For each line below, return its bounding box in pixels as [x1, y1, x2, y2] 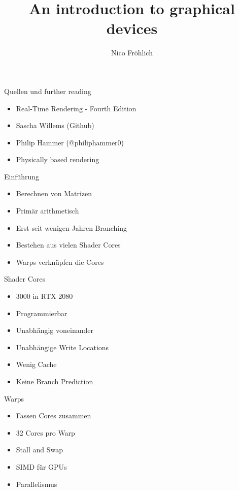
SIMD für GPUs [16, 461, 67, 472]
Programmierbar [16, 308, 67, 318]
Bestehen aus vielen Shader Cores [16, 239, 121, 250]
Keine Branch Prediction [16, 376, 93, 386]
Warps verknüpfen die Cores [16, 256, 104, 267]
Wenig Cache [16, 359, 57, 370]
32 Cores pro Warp [16, 427, 75, 438]
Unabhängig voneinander [16, 325, 93, 335]
